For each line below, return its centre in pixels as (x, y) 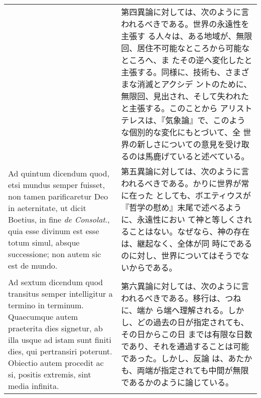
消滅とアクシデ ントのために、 (194, 84)
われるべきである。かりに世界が (181, 183)
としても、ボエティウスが (203, 195)
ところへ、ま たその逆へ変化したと (187, 60)
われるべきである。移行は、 (173, 298)
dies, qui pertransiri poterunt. (60, 351)
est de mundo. (33, 265)
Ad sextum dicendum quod (56, 282)
